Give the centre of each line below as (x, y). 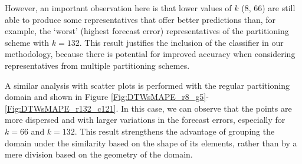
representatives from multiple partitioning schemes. (97, 65)
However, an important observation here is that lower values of (118, 8)
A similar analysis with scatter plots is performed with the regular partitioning (147, 85)
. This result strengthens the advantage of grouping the (175, 131)
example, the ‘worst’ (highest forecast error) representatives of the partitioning (147, 31)
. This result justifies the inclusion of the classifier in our (181, 42)
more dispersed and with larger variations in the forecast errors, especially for (145, 120)
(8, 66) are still (268, 8)
